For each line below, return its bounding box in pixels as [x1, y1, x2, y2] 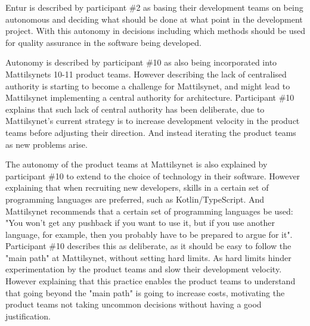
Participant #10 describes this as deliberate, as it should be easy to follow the [5, 240, 292, 252]
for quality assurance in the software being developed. [5, 36, 201, 48]
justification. [5, 309, 51, 322]
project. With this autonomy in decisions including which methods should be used [5, 24, 305, 37]
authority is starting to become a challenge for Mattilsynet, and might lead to [5, 79, 290, 92]
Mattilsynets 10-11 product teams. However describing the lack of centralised [5, 67, 287, 80]
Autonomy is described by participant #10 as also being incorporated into [5, 56, 277, 69]
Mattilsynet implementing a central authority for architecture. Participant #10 [5, 91, 294, 104]
